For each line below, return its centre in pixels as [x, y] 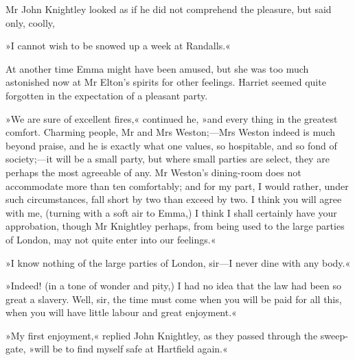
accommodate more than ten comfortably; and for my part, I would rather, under [177, 185]
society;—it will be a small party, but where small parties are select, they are [168, 159]
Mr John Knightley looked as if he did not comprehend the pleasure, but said [169, 9]
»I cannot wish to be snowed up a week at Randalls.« [118, 46]
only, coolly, [30, 22]
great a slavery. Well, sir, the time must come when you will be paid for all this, [174, 299]
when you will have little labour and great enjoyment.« [121, 312]
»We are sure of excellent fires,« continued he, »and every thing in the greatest [172, 118]
